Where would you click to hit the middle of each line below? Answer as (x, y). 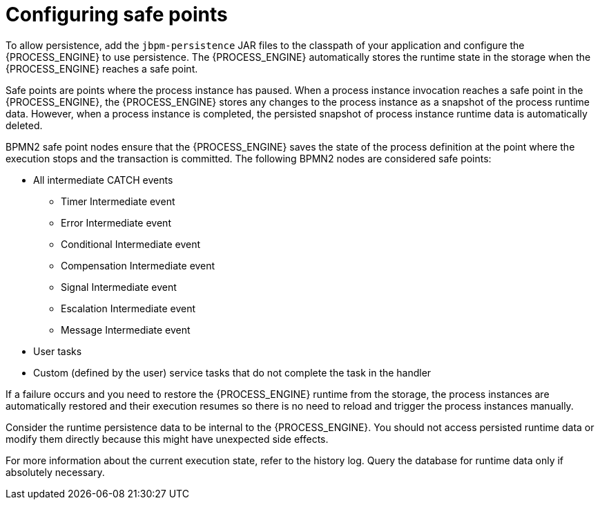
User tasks (58, 351)
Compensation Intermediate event (138, 265)
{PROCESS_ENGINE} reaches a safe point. (102, 68)
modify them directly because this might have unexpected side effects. (167, 439)
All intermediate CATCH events (103, 180)
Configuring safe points (117, 15)
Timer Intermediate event (118, 201)
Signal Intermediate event (119, 287)
